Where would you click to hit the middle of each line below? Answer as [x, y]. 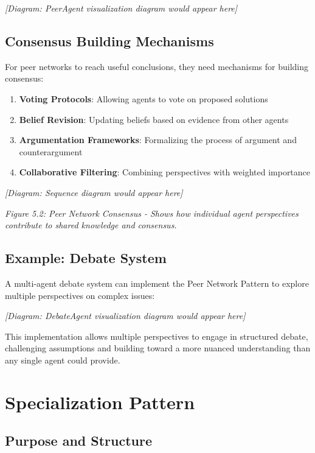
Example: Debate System [86, 258]
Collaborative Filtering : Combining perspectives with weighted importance [165, 172]
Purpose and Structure [79, 441]
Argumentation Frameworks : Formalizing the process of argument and [158, 140]
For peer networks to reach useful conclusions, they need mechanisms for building [157, 66]
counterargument [51, 151]
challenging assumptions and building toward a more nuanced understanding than [158, 348]
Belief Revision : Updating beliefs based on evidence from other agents [154, 119]
